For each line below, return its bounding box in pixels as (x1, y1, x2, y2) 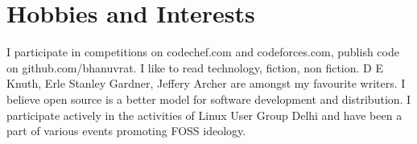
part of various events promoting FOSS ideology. (6, 122, 246, 139)
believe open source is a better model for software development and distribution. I (6, 90, 411, 107)
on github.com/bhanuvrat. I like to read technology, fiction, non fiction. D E (6, 59, 383, 76)
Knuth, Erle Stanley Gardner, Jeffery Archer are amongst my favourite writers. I (6, 75, 406, 92)
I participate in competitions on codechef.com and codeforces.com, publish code (6, 43, 399, 60)
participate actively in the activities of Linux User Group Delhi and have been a (6, 106, 403, 123)
